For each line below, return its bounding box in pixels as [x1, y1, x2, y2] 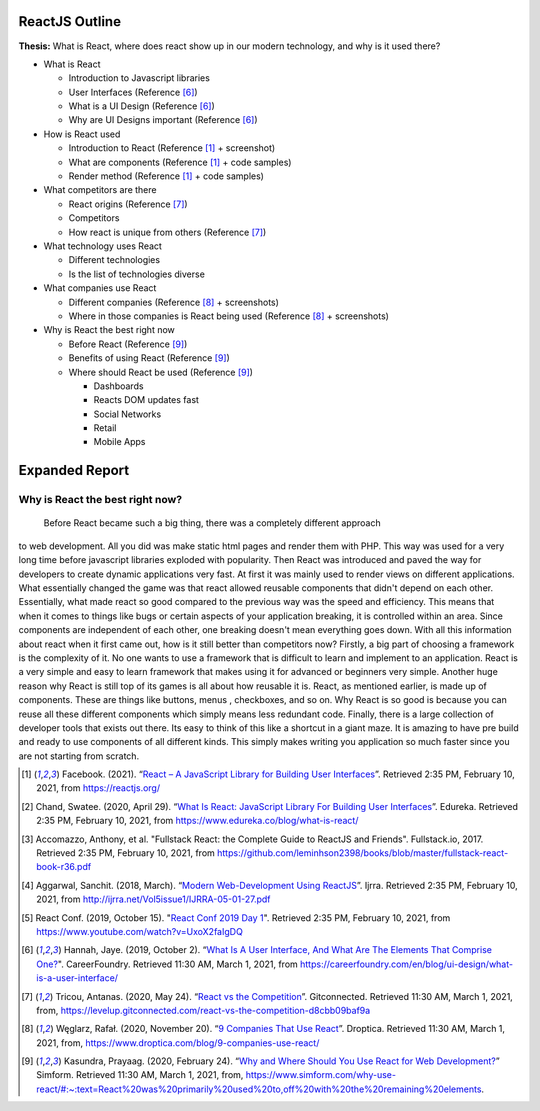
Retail [93, 422, 117, 434]
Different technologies [68, 254, 160, 266]
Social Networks [93, 408, 162, 420]
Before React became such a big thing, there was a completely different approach [43, 517, 381, 529]
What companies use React [43, 282, 157, 294]
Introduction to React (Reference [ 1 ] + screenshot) [68, 142, 276, 154]
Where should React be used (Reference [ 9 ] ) [68, 366, 254, 378]
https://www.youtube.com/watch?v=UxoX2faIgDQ [36, 925, 244, 937]
